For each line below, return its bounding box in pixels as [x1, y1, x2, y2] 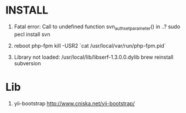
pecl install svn [13, 31, 50, 38]
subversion [13, 59, 42, 67]
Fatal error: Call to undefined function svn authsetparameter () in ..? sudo [13, 23, 180, 31]
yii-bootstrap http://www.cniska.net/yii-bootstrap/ [13, 99, 136, 107]
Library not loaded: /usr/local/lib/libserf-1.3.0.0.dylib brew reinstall [13, 54, 174, 61]
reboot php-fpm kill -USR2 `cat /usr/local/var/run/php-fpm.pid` [13, 42, 166, 49]
